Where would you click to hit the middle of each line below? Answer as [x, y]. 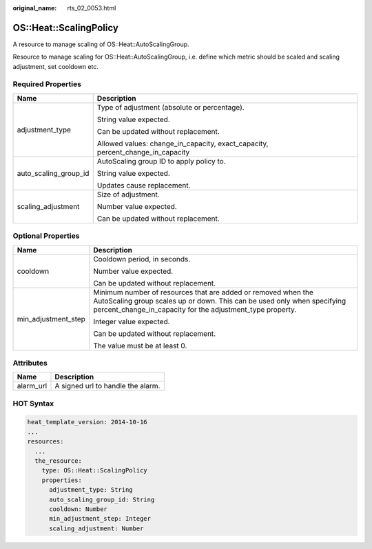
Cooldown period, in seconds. [142, 259]
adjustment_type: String [91, 490]
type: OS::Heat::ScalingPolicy [94, 470]
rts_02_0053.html [92, 8]
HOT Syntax [33, 403]
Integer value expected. [132, 321]
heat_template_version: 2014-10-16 [87, 422]
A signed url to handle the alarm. [107, 386]
